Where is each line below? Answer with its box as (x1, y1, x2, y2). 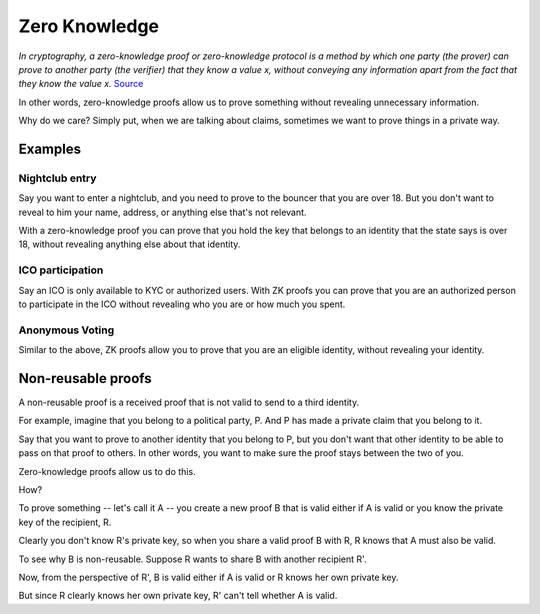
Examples (18, 140, 82, 157)
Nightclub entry (18, 171, 97, 185)
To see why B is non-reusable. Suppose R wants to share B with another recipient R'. (18, 553, 367, 565)
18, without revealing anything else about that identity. (18, 238, 241, 250)
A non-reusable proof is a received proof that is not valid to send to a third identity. (18, 396, 360, 409)
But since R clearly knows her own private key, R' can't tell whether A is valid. (18, 590, 338, 602)
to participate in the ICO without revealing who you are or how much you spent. (18, 298, 346, 310)
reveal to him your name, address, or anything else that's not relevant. (18, 206, 307, 218)
